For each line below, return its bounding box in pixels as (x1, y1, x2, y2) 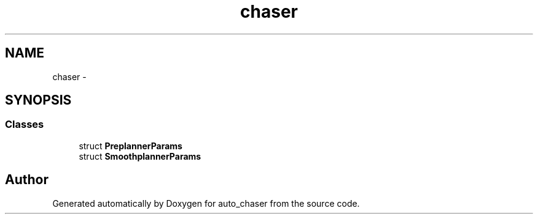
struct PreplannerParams (79, 140, 182, 151)
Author (5, 172, 49, 188)
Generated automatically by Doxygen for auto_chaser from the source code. (52, 198, 360, 209)
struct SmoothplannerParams (79, 150, 201, 161)
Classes (5, 118, 44, 131)
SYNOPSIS (5, 92, 72, 108)
